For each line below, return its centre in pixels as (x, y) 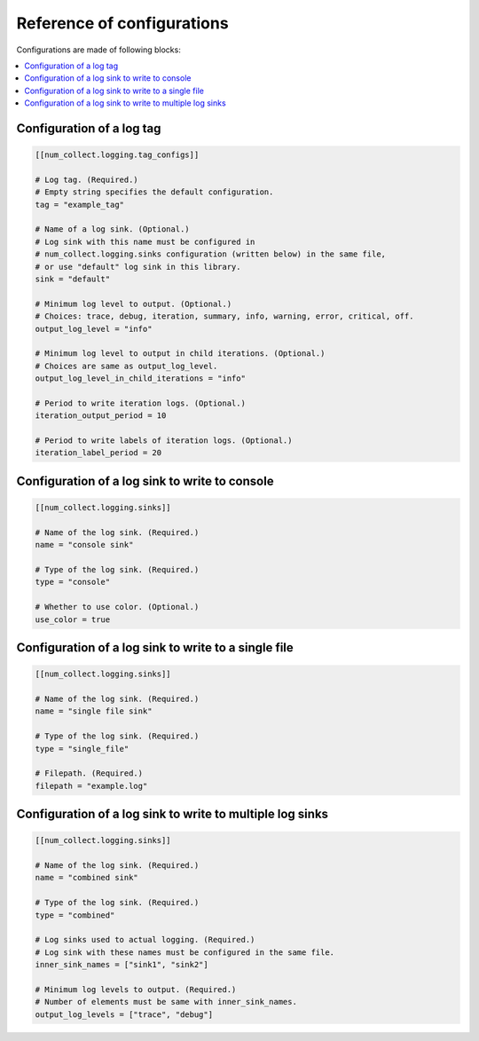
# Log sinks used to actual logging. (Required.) (145, 940)
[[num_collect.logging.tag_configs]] (117, 155)
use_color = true (73, 619)
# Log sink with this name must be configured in (145, 241)
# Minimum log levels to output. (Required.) (136, 989)
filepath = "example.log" (91, 786)
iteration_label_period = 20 (98, 453)
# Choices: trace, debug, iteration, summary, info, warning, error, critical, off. (224, 316)
